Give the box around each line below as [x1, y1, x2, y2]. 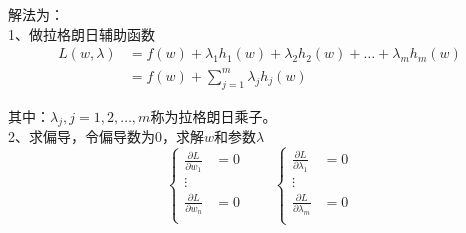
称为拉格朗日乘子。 [150, 105, 277, 126]
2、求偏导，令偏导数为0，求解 [8, 126, 204, 147]
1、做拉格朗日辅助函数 [8, 23, 155, 44]
